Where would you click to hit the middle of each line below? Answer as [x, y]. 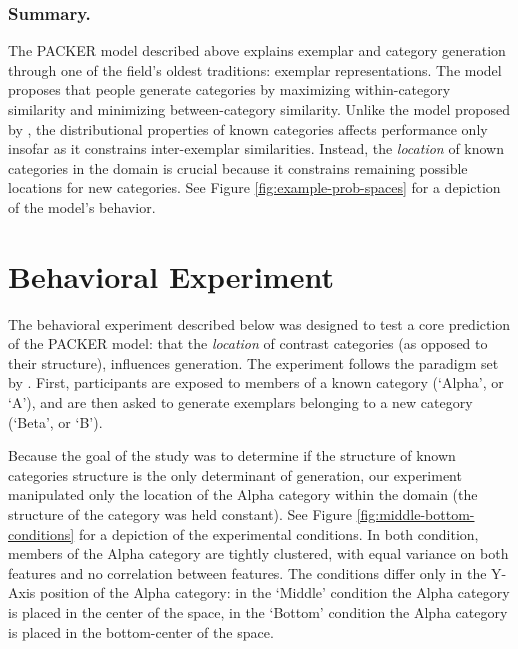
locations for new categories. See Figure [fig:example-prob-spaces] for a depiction [254, 187]
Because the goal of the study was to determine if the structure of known [232, 455]
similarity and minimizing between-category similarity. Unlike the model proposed [259, 109]
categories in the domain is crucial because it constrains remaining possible [238, 167]
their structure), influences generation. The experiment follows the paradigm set [253, 362]
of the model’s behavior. [82, 206]
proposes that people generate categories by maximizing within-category [229, 89]
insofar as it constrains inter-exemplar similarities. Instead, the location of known [256, 148]
